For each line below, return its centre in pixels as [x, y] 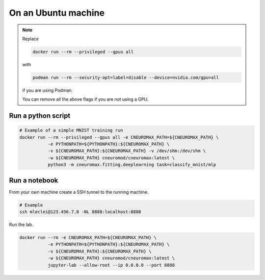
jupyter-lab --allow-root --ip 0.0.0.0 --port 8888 [111, 265]
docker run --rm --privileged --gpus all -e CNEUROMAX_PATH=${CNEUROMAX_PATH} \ [119, 137]
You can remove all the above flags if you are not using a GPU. [85, 99]
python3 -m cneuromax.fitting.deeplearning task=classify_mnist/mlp [132, 165]
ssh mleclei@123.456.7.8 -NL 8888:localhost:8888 [80, 212]
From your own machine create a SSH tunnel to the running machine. [79, 192]
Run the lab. [21, 225]
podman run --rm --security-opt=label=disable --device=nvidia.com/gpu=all [126, 77]
